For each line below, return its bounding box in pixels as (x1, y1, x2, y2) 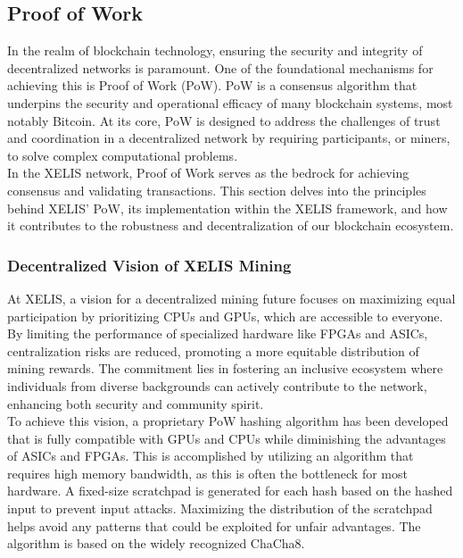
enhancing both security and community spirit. (7, 394, 264, 412)
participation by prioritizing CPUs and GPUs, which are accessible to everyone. (7, 306, 443, 325)
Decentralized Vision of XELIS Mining (7, 254, 292, 276)
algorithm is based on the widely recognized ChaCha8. (7, 534, 305, 553)
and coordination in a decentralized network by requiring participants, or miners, (7, 129, 451, 147)
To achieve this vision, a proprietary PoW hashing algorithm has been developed (7, 412, 449, 430)
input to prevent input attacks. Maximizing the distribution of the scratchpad (7, 499, 433, 518)
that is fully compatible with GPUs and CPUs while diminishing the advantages (7, 429, 446, 447)
